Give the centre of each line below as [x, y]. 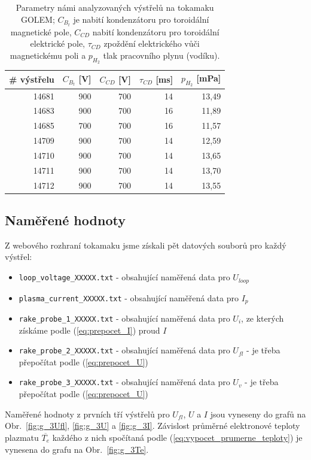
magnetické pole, [41, 31]
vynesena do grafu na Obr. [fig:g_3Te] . [77, 449]
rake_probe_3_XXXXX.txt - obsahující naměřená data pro [124, 382]
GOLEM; [38, 19]
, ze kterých [263, 318]
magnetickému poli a [48, 55]
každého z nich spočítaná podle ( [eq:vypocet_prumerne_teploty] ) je [177, 437]
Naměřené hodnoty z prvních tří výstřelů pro [87, 414]
